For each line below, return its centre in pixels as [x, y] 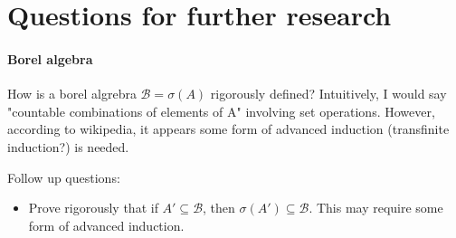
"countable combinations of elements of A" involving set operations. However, [221, 111]
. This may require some [376, 208]
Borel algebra [50, 58]
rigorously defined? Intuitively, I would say [328, 94]
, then [219, 208]
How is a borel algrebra [72, 94]
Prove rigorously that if [93, 208]
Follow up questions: [64, 177]
